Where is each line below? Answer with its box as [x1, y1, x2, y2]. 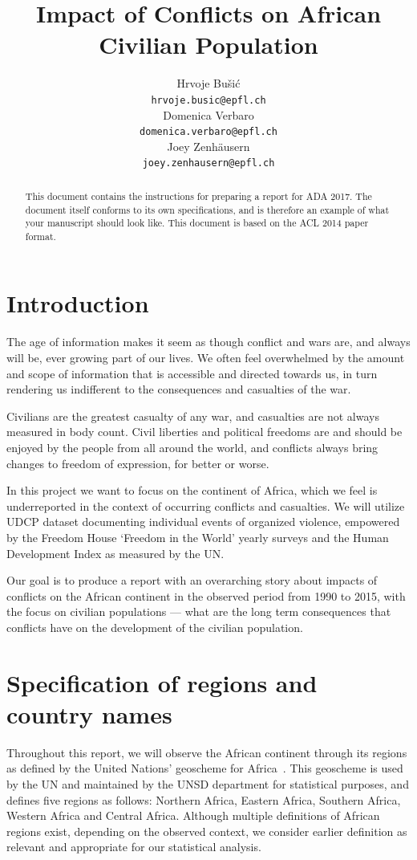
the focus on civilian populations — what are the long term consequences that [6, 603, 391, 620]
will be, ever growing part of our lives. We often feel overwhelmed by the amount [6, 349, 405, 366]
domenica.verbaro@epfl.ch [140, 126, 277, 138]
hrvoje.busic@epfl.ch [151, 94, 266, 106]
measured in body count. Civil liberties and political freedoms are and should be [6, 423, 403, 440]
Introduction [6, 287, 149, 320]
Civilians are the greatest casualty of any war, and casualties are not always [6, 407, 379, 424]
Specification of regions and [6, 666, 318, 699]
